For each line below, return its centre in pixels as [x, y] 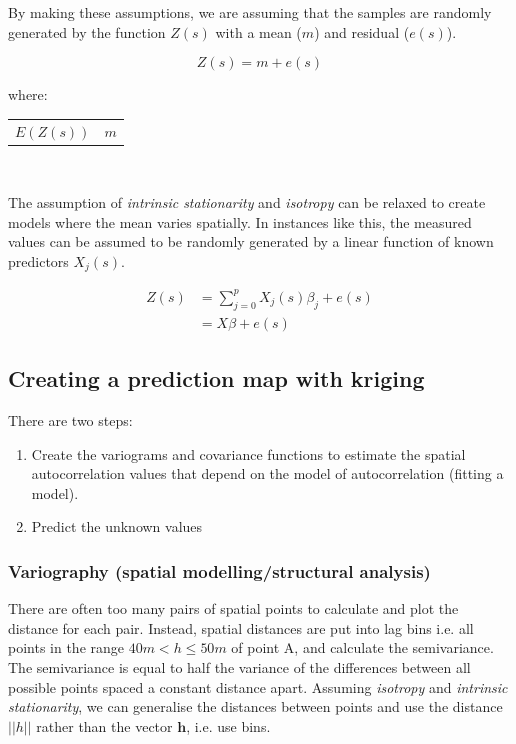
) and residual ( [362, 31]
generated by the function [87, 31]
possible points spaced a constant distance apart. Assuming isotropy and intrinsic [258, 686]
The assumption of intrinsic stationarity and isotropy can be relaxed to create [247, 202]
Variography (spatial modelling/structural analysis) [219, 570]
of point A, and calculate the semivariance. [362, 647]
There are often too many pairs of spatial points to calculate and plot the [233, 608]
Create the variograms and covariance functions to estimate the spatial [248, 453]
